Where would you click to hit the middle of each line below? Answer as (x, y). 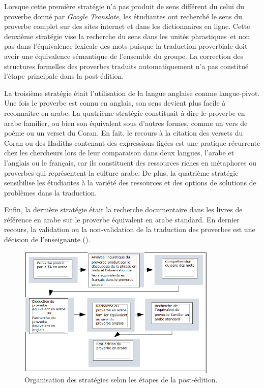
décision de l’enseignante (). (47, 239)
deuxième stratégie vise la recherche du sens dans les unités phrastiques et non (127, 36)
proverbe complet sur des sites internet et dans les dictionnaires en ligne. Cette (127, 26)
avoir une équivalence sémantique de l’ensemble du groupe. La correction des (124, 56)
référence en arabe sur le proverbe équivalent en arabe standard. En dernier (122, 219)
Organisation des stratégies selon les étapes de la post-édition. (121, 380)
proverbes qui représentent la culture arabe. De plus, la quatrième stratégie (121, 172)
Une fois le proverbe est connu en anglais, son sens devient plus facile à (115, 103)
